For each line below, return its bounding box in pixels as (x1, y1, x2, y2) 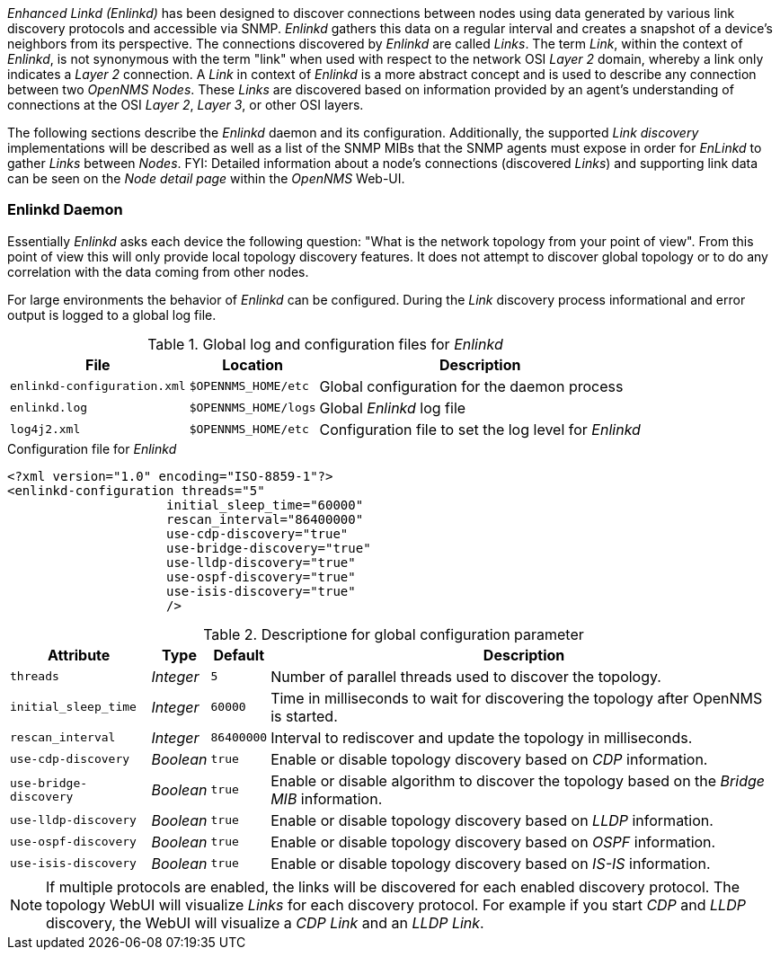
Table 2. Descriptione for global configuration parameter (203, 625, 584, 643)
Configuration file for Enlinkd (7, 440, 177, 456)
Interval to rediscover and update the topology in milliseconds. (270, 728, 693, 747)
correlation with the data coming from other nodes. (7, 263, 309, 279)
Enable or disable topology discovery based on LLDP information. (270, 811, 714, 829)
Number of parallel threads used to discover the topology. (270, 667, 661, 686)
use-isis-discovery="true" (166, 583, 356, 598)
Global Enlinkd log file (319, 398, 466, 417)
